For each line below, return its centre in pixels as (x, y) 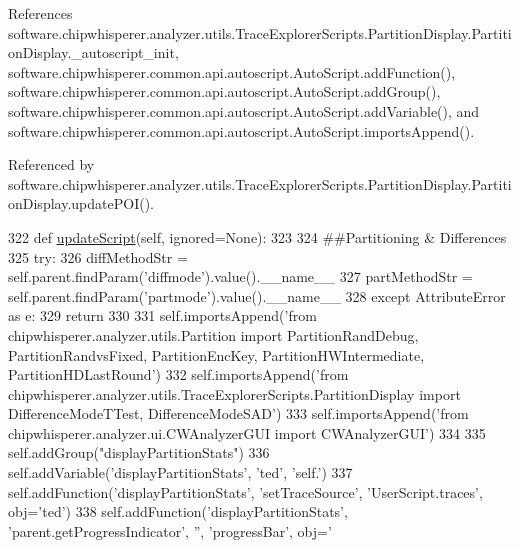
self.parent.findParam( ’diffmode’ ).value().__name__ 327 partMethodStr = (240, 276)
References (40, 13)
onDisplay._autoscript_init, (93, 52)
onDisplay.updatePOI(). (81, 203)
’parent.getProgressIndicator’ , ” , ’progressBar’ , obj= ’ (170, 530)
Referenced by (51, 164)
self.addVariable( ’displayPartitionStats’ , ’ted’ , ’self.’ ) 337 (180, 472)
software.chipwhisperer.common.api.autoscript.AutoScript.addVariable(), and (244, 110)
